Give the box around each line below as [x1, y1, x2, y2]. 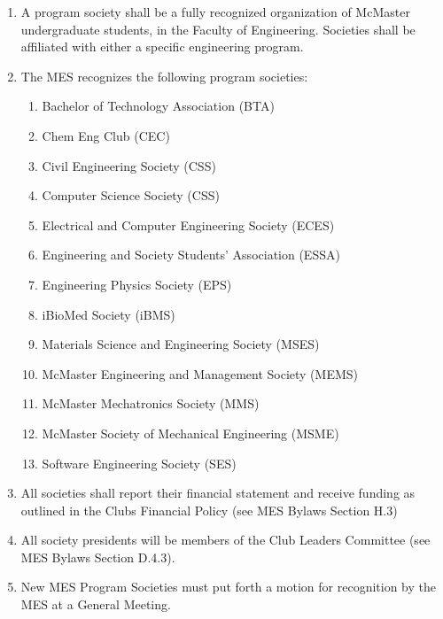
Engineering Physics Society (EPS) [42, 275, 232, 293]
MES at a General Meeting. [20, 595, 171, 614]
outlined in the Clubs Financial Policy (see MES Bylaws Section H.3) [20, 500, 398, 519]
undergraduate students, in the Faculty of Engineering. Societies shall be [20, 19, 416, 38]
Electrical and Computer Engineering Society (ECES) [42, 215, 335, 234]
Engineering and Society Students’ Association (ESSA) [42, 245, 340, 264]
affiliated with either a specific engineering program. [20, 37, 304, 56]
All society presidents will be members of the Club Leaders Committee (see [20, 530, 431, 549]
